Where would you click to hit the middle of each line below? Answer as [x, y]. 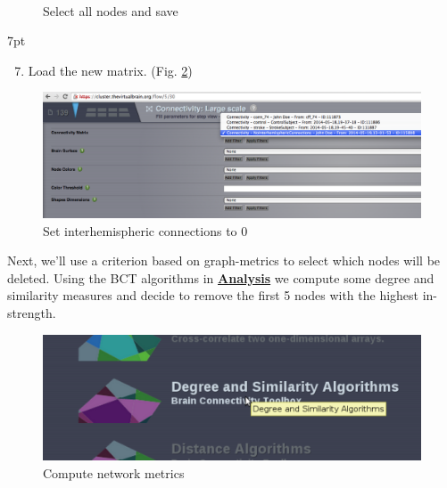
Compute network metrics [114, 473]
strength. [32, 312]
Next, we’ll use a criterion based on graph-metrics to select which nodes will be [224, 260]
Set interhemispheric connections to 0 [145, 230]
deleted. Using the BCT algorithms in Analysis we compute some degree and [221, 277]
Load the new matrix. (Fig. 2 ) [110, 70]
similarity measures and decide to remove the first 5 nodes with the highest [213, 295]
